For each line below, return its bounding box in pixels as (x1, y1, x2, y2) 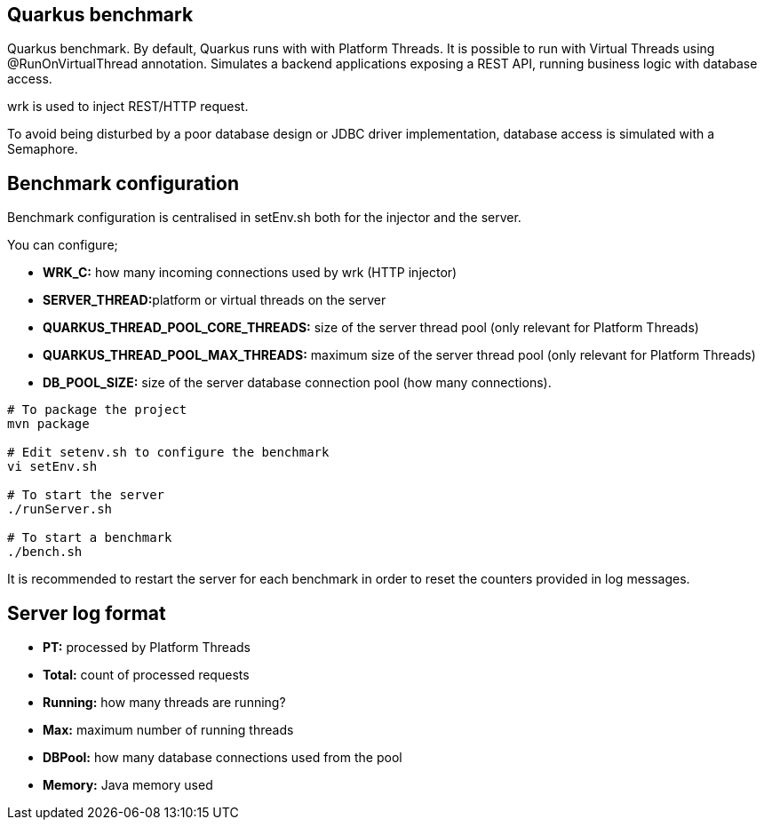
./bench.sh (7, 545, 83, 560)
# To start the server (7, 488, 165, 503)
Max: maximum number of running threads (43, 722, 294, 738)
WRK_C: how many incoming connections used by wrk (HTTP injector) (43, 265, 458, 281)
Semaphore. (7, 141, 78, 157)
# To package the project (7, 402, 187, 417)
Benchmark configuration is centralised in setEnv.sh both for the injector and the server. (7, 210, 521, 226)
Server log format (7, 601, 166, 624)
